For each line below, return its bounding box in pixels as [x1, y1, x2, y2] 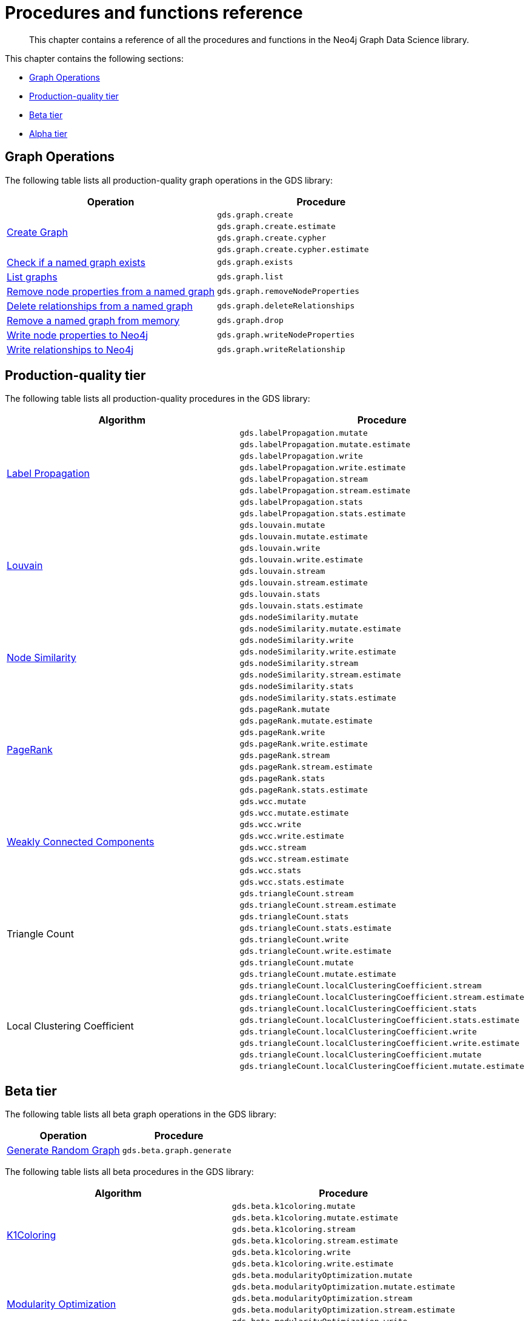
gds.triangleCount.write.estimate [239, 947, 391, 956]
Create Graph [7, 225, 68, 238]
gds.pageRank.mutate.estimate [239, 716, 373, 726]
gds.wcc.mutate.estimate [239, 808, 349, 818]
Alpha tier [29, 128, 68, 139]
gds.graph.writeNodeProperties [217, 330, 355, 340]
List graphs [7, 270, 58, 283]
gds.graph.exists [217, 258, 293, 267]
